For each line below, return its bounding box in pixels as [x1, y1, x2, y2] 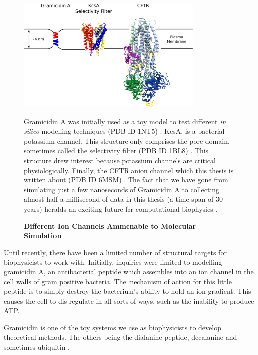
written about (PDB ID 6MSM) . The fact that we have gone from [24, 175, 228, 185]
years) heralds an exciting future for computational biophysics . [24, 203, 218, 214]
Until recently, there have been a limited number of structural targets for [4, 247, 227, 257]
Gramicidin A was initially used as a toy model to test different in [24, 116, 226, 126]
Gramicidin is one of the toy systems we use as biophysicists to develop [4, 322, 221, 332]
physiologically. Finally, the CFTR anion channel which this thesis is [24, 165, 234, 175]
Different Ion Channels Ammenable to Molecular [24, 220, 196, 231]
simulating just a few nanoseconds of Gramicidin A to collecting [24, 184, 220, 194]
